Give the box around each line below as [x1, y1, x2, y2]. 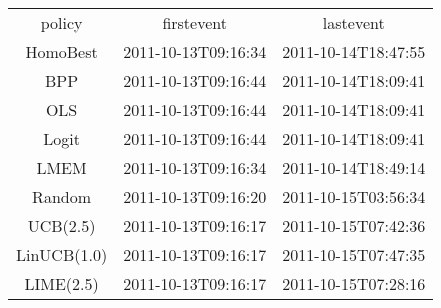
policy [40, 11, 83, 34]
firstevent [162, 11, 227, 34]
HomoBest [25, 40, 98, 63]
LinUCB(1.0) [16, 243, 108, 266]
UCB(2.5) [27, 214, 96, 237]
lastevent [322, 11, 385, 34]
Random [32, 185, 92, 208]
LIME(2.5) [24, 272, 99, 295]
